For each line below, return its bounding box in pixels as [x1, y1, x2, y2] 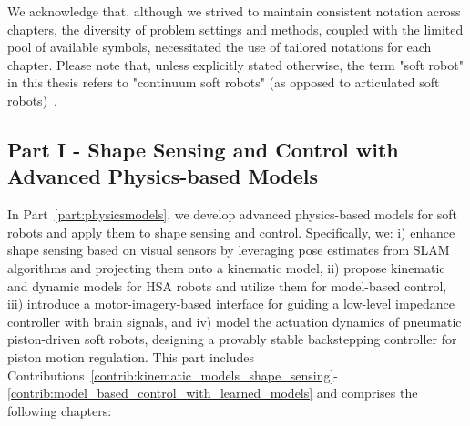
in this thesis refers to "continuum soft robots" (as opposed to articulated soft [7, 73, 440, 92]
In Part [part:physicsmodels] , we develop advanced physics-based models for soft [7, 205, 458, 224]
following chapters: [7, 401, 112, 420]
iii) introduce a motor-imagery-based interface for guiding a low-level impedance [7, 294, 455, 313]
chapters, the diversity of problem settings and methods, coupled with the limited [7, 19, 464, 38]
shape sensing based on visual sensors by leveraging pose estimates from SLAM [7, 240, 450, 259]
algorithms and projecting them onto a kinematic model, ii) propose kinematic [7, 258, 445, 277]
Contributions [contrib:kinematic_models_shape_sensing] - [7, 365, 338, 384]
